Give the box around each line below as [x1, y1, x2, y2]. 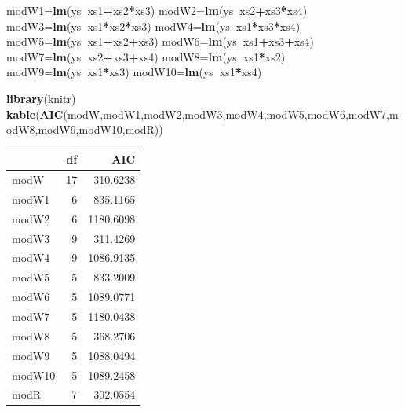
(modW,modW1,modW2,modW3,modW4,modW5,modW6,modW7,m [63, 105, 399, 122]
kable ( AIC [6, 105, 64, 122]
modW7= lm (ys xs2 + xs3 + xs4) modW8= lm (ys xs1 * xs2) [6, 48, 286, 64]
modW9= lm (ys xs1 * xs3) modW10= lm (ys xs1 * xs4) [6, 64, 262, 80]
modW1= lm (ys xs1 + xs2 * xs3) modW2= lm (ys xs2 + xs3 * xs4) [6, 2, 308, 18]
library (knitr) [6, 90, 76, 106]
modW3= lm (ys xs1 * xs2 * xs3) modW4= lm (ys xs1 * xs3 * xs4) [6, 17, 301, 34]
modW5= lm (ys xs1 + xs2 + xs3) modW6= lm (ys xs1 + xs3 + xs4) [6, 33, 315, 50]
